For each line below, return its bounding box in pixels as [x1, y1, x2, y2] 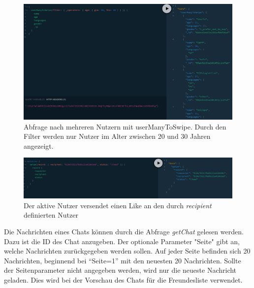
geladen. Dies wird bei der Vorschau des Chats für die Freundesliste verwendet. [4, 274, 243, 285]
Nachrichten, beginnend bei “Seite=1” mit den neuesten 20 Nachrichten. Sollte [4, 255, 241, 265]
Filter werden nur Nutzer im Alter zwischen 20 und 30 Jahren [24, 131, 211, 141]
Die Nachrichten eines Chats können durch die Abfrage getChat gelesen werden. [4, 226, 244, 236]
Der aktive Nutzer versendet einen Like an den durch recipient [24, 200, 212, 210]
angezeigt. [24, 140, 54, 151]
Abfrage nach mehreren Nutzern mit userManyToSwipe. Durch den [24, 121, 226, 131]
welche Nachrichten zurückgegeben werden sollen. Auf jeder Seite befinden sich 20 [4, 246, 251, 256]
